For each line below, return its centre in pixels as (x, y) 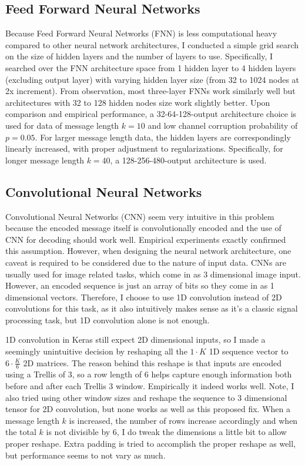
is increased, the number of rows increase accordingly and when (183, 420)
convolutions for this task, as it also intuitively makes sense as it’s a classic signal (152, 308)
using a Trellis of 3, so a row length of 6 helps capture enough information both (149, 374)
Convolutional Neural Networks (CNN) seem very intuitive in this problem (140, 216)
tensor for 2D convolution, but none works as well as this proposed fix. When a (148, 409)
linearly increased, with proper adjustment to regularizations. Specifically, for (144, 148)
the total (21, 432)
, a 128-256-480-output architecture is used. (188, 160)
